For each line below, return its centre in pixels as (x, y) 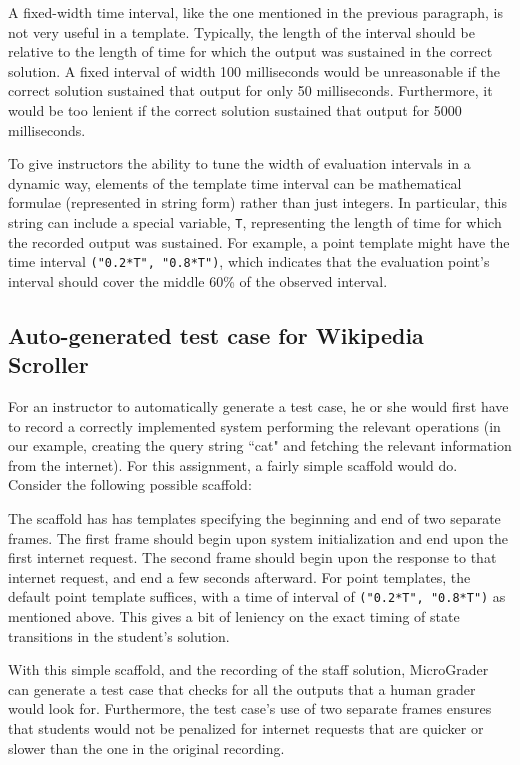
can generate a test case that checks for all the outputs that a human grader (242, 688)
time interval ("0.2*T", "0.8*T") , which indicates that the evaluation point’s (249, 261)
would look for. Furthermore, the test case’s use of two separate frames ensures (250, 708)
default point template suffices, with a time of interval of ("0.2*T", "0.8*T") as (257, 596)
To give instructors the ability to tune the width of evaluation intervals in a (239, 163)
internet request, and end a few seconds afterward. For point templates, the (239, 576)
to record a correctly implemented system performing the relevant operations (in (254, 425)
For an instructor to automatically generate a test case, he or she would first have (258, 406)
